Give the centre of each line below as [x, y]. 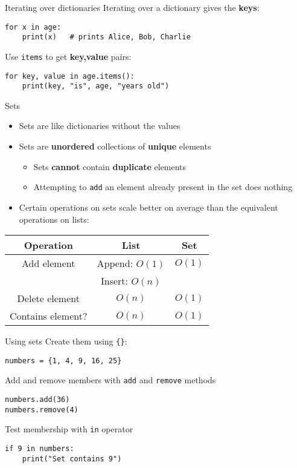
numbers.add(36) [37, 400]
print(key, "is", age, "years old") [96, 86]
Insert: [115, 281]
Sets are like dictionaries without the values [100, 126]
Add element [49, 263]
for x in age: [33, 27]
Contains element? [49, 316]
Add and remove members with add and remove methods [110, 380]
